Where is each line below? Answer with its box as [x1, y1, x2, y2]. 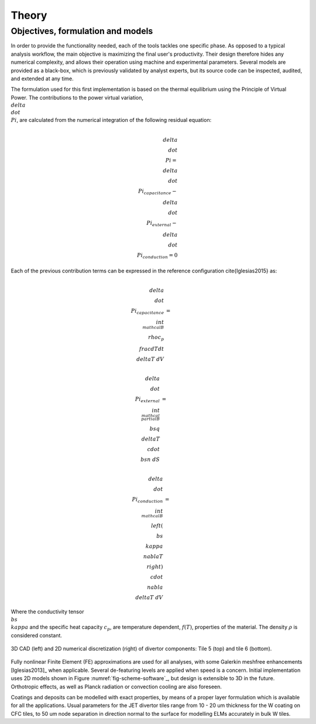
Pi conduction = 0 [136, 252, 178, 260]
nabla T [143, 554, 163, 560]
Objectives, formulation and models [11, 26, 153, 36]
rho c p [148, 334, 164, 342]
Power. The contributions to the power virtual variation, [11, 94, 143, 101]
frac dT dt [139, 346, 164, 352]
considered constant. [11, 631, 63, 638]
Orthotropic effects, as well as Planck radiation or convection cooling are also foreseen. [11, 683, 222, 690]
